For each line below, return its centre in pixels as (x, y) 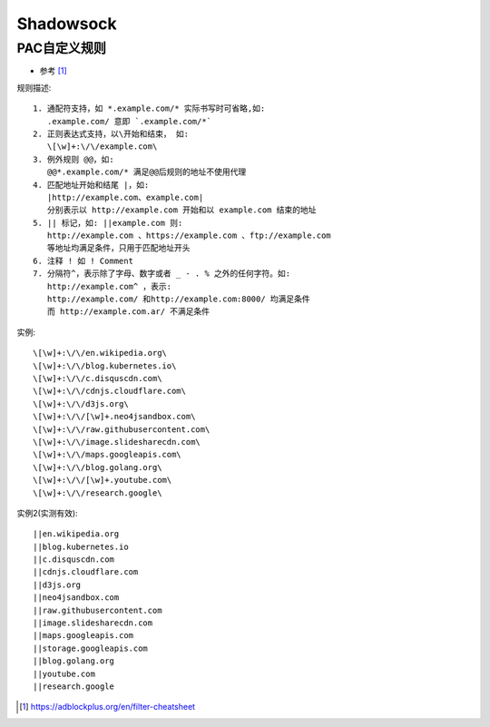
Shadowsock (67, 24)
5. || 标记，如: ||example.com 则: (108, 223)
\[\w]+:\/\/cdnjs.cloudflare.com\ (109, 391)
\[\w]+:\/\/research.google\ (98, 493)
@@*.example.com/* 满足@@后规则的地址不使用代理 (147, 172)
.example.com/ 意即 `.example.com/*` (129, 121)
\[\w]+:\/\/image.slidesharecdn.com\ (117, 442)
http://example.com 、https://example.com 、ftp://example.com (189, 236)
